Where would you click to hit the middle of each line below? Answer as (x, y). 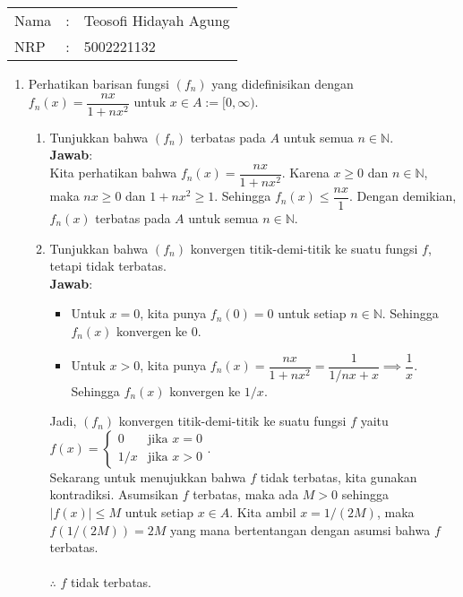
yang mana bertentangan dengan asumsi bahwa (300, 529)
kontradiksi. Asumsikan (114, 494)
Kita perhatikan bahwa (113, 173)
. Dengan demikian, (403, 196)
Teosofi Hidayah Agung (157, 20)
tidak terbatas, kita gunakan (339, 476)
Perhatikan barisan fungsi (99, 83)
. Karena (305, 173)
